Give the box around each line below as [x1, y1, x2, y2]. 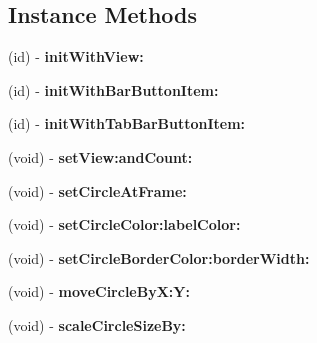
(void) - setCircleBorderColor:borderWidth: [8, 247, 310, 268]
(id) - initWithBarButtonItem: [8, 79, 219, 100]
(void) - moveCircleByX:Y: [8, 281, 190, 302]
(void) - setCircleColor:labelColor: [8, 214, 241, 235]
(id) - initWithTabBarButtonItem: [8, 113, 246, 134]
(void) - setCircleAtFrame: [8, 180, 187, 201]
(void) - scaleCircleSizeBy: [8, 314, 186, 335]
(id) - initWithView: [8, 46, 144, 67]
